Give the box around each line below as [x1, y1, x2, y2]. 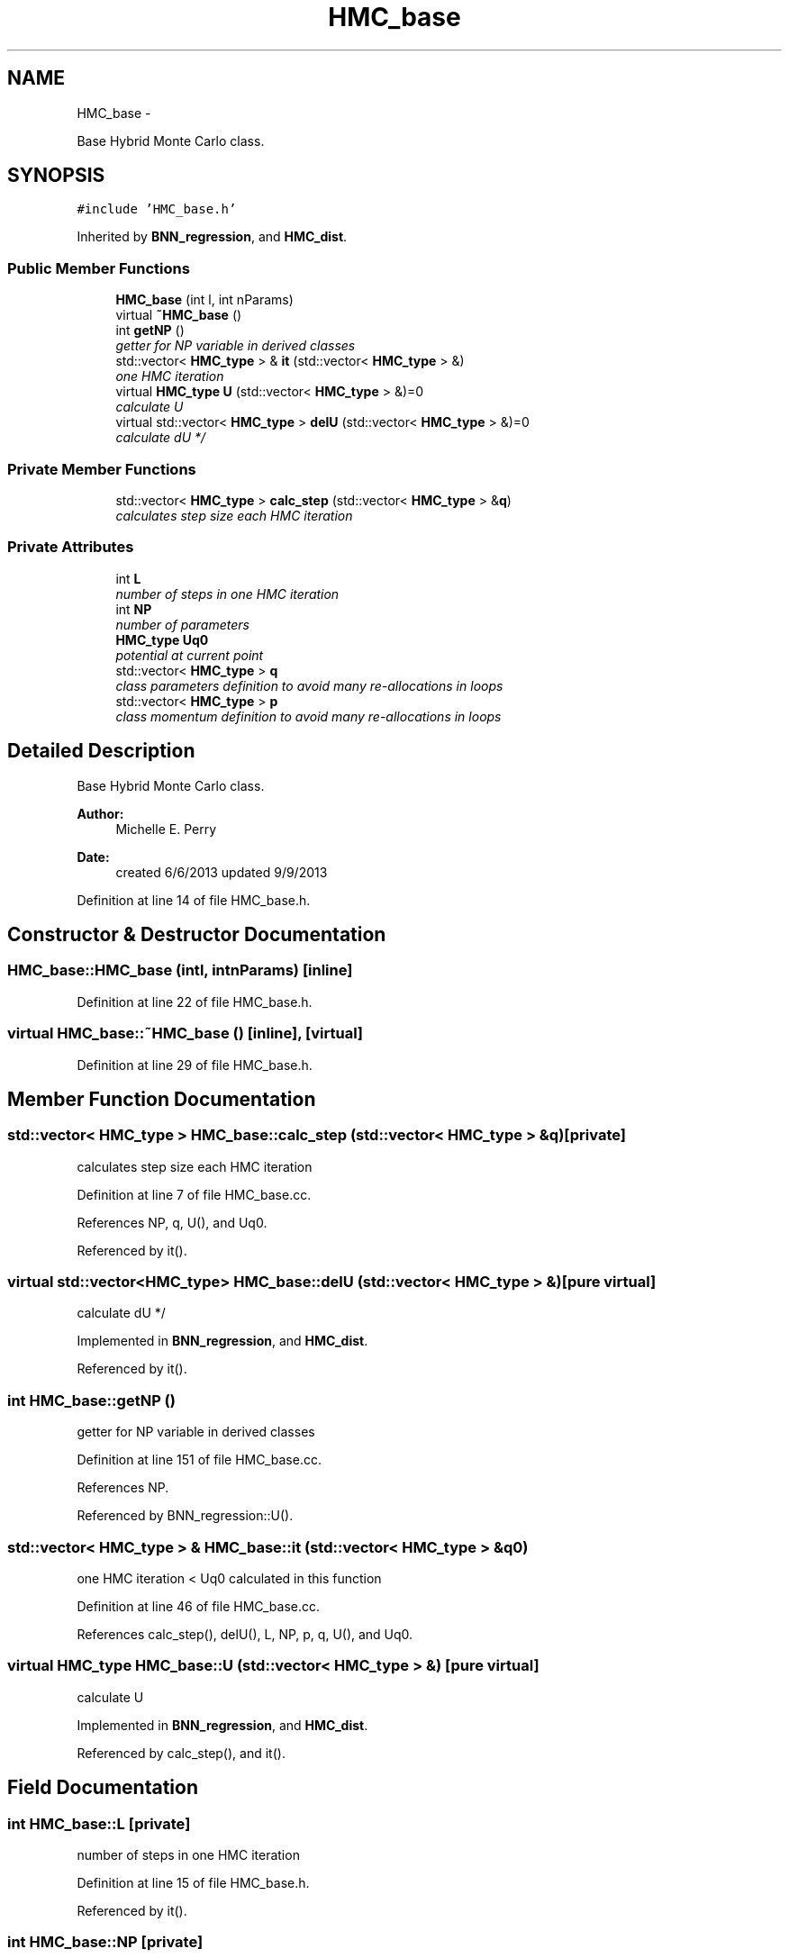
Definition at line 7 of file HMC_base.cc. [77, 1186, 312, 1202]
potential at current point [115, 647, 264, 663]
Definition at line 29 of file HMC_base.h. [77, 1056, 313, 1073]
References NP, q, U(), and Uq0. [77, 1214, 268, 1230]
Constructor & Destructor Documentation [7, 922, 386, 946]
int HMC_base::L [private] [7, 1814, 191, 1833]
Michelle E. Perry [115, 820, 217, 837]
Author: [77, 805, 124, 821]
